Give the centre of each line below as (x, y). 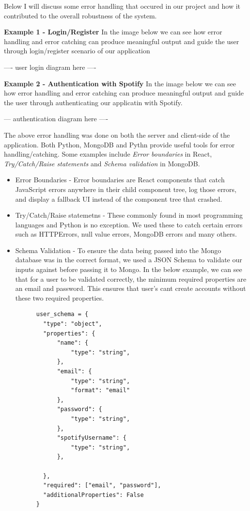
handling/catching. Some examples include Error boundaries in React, (108, 154)
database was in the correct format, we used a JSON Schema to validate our (129, 260)
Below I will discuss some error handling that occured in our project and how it (122, 6)
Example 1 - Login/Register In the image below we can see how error (113, 32)
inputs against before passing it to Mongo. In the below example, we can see (129, 269)
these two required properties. (60, 297)
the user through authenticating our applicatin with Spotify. (93, 102)
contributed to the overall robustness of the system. (80, 15)
